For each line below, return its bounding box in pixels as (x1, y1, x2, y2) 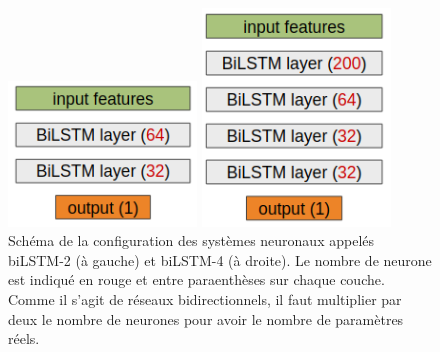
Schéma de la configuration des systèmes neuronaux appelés (8, 230, 375, 251)
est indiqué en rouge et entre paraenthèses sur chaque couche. (8, 269, 385, 290)
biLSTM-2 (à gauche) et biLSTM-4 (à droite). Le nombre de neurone (8, 249, 432, 270)
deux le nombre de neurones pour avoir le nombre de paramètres (8, 308, 404, 329)
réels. (8, 328, 40, 349)
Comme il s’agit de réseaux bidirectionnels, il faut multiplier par (8, 288, 402, 309)
